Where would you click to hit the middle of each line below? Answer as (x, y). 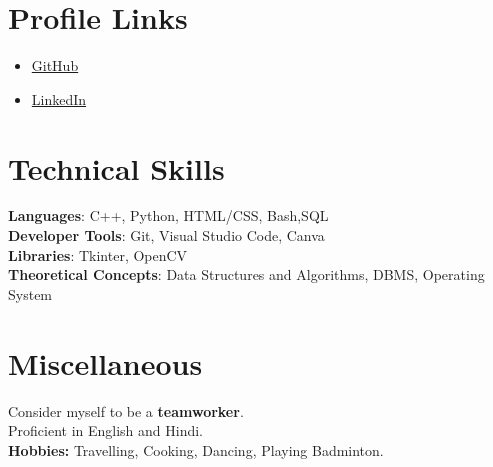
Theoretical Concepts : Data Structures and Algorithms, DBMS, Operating (246, 274)
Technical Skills (116, 167)
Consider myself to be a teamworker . (126, 410)
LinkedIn (59, 98)
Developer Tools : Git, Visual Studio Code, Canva (166, 235)
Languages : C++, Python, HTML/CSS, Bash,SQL (168, 215)
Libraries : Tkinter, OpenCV (98, 254)
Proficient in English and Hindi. (106, 430)
